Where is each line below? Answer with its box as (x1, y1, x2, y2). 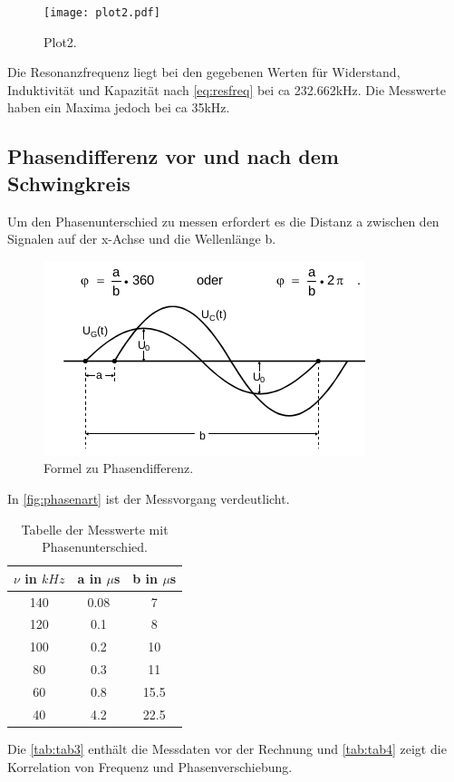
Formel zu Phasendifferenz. (43, 459, 194, 478)
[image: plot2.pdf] (43, 6, 160, 19)
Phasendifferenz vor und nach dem (7, 142, 339, 170)
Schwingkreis (7, 169, 130, 197)
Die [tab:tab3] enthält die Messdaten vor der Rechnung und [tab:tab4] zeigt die (7, 739, 447, 758)
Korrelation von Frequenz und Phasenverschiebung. (7, 757, 293, 776)
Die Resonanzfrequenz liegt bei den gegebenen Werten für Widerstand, (7, 63, 401, 82)
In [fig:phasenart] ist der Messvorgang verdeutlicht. (7, 489, 290, 507)
